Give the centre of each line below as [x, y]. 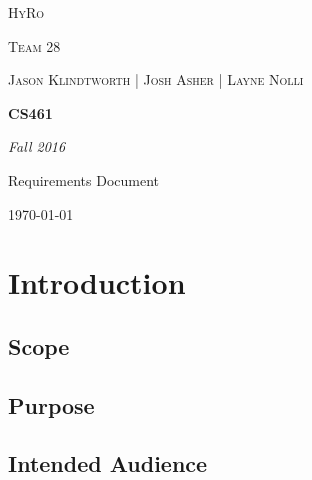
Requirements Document [83, 179]
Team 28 [34, 45]
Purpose [51, 404]
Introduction [97, 282]
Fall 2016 [37, 146]
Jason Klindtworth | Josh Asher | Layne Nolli [156, 79]
